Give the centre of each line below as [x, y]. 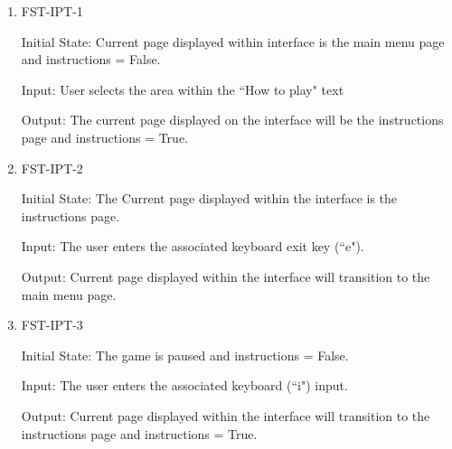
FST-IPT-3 [52, 325]
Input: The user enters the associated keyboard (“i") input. [184, 385]
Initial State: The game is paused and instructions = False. [185, 355]
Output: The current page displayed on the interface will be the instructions [232, 120]
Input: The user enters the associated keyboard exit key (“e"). [193, 246]
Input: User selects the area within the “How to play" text [183, 89]
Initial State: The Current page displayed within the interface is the [209, 198]
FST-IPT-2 [52, 168]
